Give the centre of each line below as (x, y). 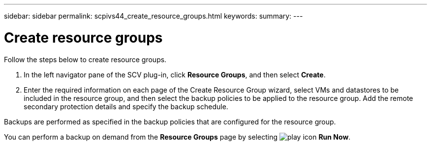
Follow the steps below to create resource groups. (85, 59)
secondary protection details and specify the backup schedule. (126, 106)
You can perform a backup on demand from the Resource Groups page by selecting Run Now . (177, 137)
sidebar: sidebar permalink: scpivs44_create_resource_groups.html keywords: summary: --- (154, 16)
